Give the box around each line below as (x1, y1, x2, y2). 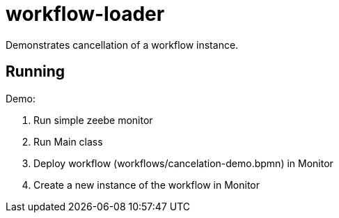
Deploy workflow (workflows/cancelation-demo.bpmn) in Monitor (33, 157, 333, 169)
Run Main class (33, 135, 103, 148)
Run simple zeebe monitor (33, 114, 153, 126)
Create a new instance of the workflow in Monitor (33, 178, 260, 191)
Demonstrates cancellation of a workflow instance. (6, 38, 239, 51)
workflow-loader (6, 2, 165, 26)
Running (6, 63, 65, 81)
